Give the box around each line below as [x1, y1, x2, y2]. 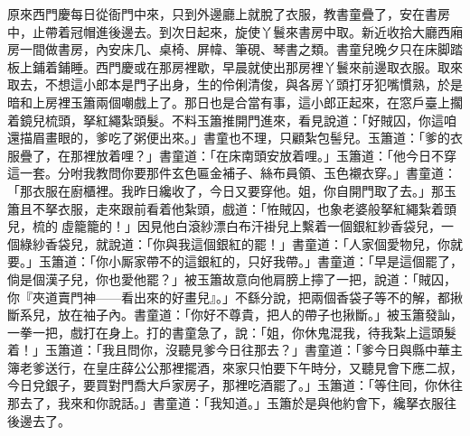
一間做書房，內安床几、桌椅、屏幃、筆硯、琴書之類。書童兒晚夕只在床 [19, 40, 437, 59]
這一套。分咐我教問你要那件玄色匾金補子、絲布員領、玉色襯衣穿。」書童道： [7, 163, 456, 182]
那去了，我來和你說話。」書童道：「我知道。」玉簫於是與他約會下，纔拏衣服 [7, 394, 444, 413]
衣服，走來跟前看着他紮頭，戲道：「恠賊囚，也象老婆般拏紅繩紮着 [57, 199, 444, 218]
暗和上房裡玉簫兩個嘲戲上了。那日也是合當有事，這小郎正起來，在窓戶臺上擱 [7, 92, 463, 111]
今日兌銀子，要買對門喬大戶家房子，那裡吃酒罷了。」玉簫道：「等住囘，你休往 [7, 376, 463, 394]
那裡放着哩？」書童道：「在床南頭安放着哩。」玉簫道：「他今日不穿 [70, 145, 456, 164]
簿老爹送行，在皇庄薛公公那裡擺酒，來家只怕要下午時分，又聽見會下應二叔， [7, 357, 463, 376]
